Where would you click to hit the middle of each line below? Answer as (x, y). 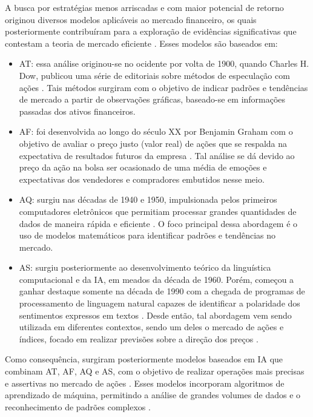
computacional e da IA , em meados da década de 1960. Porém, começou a (156, 279)
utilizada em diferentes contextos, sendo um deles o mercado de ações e (151, 327)
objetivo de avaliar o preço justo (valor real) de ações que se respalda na (153, 143)
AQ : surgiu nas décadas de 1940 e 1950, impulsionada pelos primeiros (148, 199)
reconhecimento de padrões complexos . (78, 406)
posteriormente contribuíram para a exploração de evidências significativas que (151, 31)
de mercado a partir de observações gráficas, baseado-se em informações (152, 99)
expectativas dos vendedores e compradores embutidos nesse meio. (142, 179)
